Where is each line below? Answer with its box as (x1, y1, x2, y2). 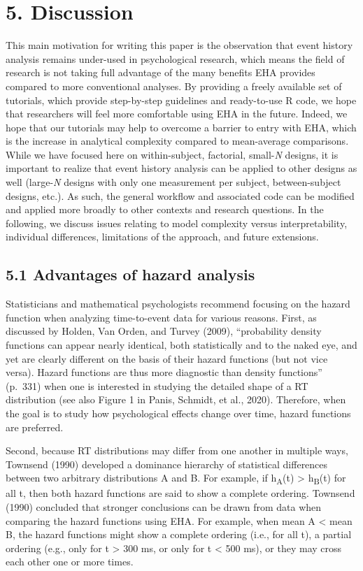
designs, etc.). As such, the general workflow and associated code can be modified (6, 188, 355, 203)
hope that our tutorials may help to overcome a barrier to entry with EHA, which (6, 120, 357, 134)
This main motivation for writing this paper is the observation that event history (6, 38, 353, 52)
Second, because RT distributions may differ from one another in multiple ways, (6, 443, 348, 458)
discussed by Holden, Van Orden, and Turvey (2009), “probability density (6, 324, 322, 338)
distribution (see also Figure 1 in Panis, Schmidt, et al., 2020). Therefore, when (6, 392, 346, 407)
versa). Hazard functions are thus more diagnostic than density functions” (6, 365, 322, 380)
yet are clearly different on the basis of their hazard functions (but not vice (6, 351, 328, 366)
